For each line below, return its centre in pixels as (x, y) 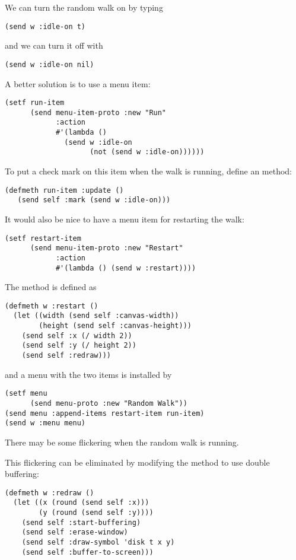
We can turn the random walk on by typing (84, 7)
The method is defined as (51, 287)
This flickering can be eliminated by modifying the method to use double (137, 462)
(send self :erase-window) (75, 532)
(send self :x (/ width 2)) (77, 335)
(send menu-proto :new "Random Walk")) (109, 403)
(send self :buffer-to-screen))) (87, 552)
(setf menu (26, 394)
